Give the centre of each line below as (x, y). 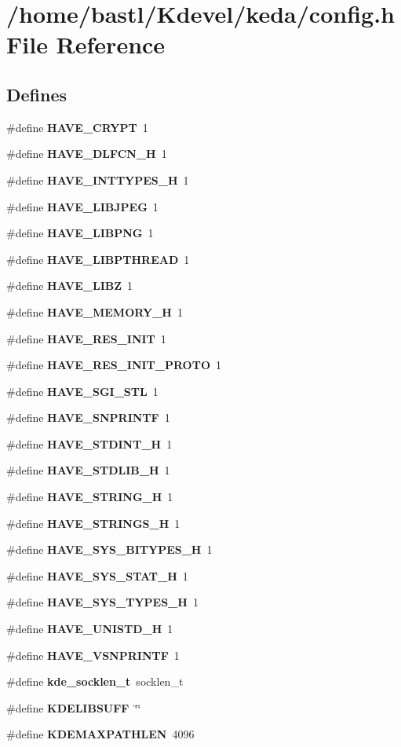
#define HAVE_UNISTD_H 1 (90, 629)
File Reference (86, 44)
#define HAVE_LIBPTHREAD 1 (98, 259)
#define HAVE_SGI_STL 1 (82, 391)
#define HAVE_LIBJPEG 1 (82, 206)
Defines (37, 94)
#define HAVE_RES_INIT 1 (86, 338)
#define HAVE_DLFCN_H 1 (87, 154)
